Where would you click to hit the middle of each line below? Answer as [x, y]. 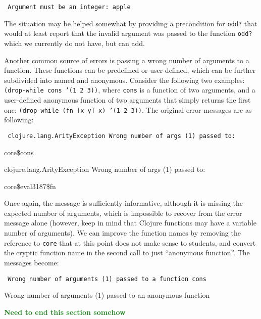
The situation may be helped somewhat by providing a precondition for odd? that [131, 23]
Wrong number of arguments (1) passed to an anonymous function [107, 295]
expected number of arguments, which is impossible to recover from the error [123, 213]
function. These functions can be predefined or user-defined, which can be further [130, 70]
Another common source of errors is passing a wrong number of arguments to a [127, 60]
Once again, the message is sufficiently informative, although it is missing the [124, 203]
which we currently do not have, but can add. [74, 43]
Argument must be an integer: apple [69, 7]
